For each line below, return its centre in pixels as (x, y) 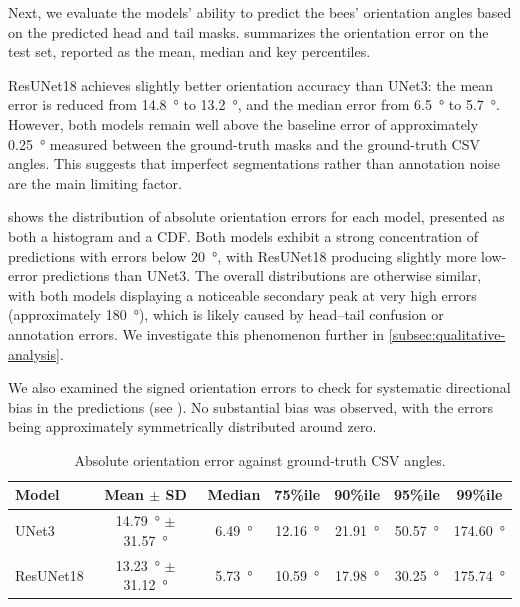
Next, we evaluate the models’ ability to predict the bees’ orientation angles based (260, 12)
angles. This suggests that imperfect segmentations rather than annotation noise (254, 163)
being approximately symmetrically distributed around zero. (192, 426)
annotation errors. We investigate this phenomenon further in (196, 333)
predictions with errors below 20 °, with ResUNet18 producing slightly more (242, 255)
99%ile (479, 494)
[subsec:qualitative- (447, 333)
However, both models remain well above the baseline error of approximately (243, 123)
